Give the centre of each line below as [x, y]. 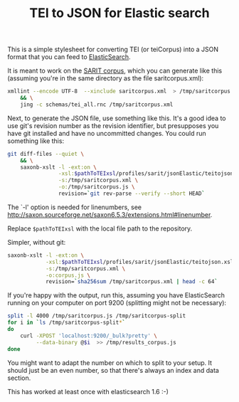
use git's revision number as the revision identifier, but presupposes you [113, 125]
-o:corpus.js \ [68, 275]
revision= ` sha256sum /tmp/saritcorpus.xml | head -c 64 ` [132, 282]
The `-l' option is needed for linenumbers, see [75, 207]
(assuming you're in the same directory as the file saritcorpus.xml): [106, 78]
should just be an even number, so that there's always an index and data [113, 370]
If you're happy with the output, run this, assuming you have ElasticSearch [116, 295]
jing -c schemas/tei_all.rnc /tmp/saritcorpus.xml [97, 105]
